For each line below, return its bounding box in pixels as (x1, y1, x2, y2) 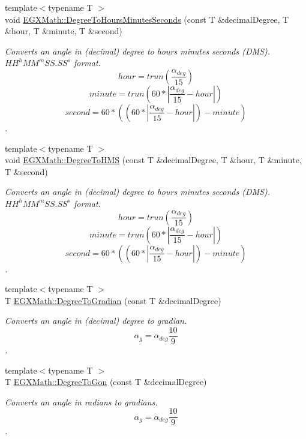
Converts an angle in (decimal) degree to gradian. (5, 314, 187, 327)
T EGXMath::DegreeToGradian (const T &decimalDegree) (5, 294, 221, 306)
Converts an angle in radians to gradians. (5, 395, 158, 408)
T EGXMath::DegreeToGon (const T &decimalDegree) (5, 375, 207, 388)
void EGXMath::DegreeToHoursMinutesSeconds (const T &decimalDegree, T (5, 13, 289, 25)
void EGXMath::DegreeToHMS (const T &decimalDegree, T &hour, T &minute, (5, 154, 302, 166)
